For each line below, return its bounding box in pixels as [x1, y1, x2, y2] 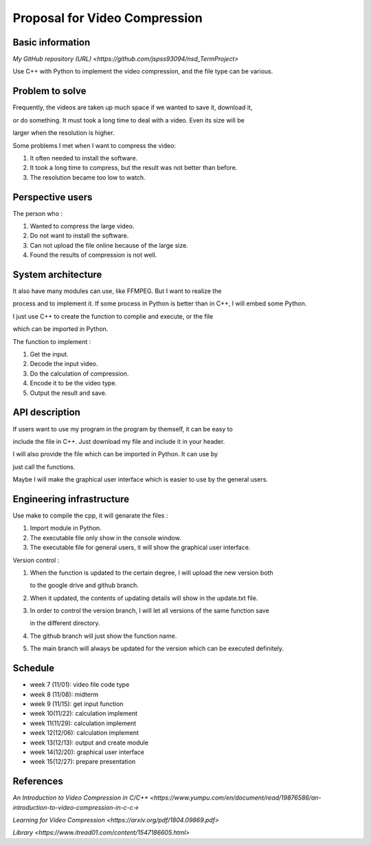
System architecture [12, 268, 102, 280]
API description [12, 407, 80, 418]
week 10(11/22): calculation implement [30, 709, 137, 718]
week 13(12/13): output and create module [30, 738, 149, 747]
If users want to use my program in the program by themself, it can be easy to [12, 425, 233, 433]
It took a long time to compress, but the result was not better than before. [30, 164, 238, 172]
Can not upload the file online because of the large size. [30, 241, 188, 249]
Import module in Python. [30, 524, 102, 533]
